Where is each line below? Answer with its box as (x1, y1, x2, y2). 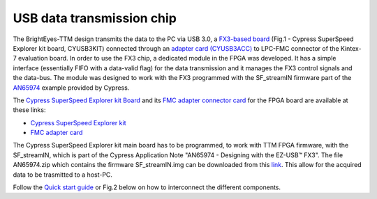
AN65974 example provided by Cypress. (13, 83, 130, 92)
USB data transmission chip (13, 10, 177, 26)
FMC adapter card (30, 129, 83, 137)
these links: (13, 106, 46, 114)
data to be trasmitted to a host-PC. (13, 170, 113, 179)
